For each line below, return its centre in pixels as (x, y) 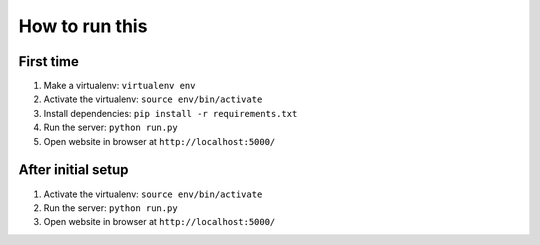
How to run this (83, 26)
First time (49, 61)
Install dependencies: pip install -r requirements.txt (170, 113)
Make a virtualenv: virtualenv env (119, 86)
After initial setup (73, 170)
